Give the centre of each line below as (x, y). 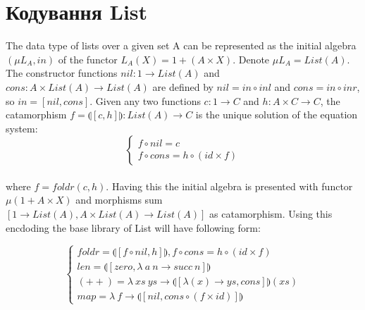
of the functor (88, 59)
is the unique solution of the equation (277, 114)
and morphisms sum (119, 200)
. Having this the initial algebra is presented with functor (229, 186)
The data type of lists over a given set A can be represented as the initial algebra (181, 45)
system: (22, 128)
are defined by (183, 86)
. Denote (251, 59)
